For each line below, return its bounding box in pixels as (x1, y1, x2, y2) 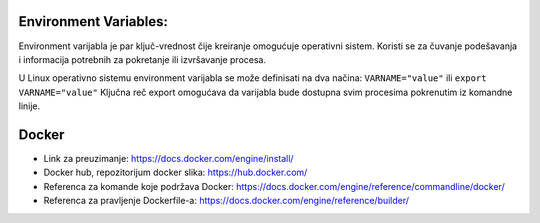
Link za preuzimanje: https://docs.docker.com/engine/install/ (43, 152, 294, 164)
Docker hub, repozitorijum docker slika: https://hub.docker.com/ (43, 166, 308, 179)
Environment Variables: (18, 13, 169, 30)
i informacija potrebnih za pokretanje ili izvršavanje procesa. (18, 53, 267, 65)
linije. (18, 100, 41, 112)
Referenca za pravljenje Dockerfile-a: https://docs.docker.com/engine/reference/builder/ (43, 195, 410, 207)
